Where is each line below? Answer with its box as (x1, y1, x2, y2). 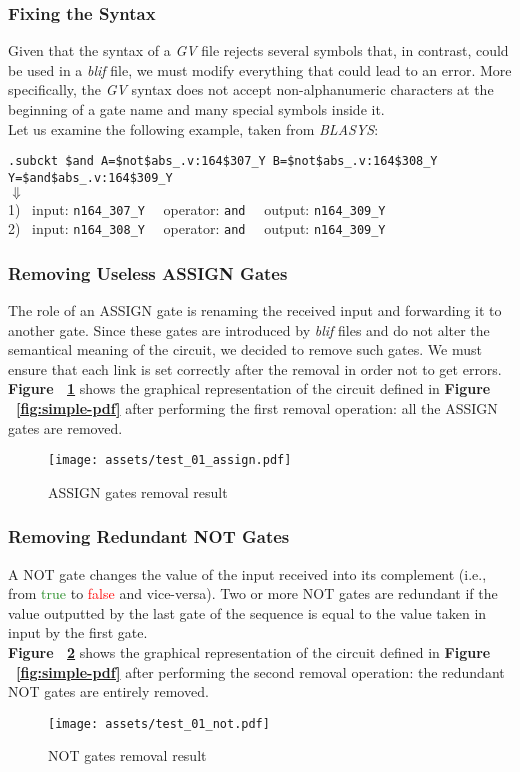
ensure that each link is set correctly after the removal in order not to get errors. (8, 358, 502, 379)
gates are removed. (8, 417, 123, 438)
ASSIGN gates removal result (48, 481, 228, 502)
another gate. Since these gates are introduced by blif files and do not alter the (8, 319, 490, 340)
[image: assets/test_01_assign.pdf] (48, 453, 292, 468)
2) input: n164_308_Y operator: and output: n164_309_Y (8, 218, 386, 239)
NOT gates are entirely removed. (8, 681, 209, 702)
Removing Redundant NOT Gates (8, 524, 290, 549)
